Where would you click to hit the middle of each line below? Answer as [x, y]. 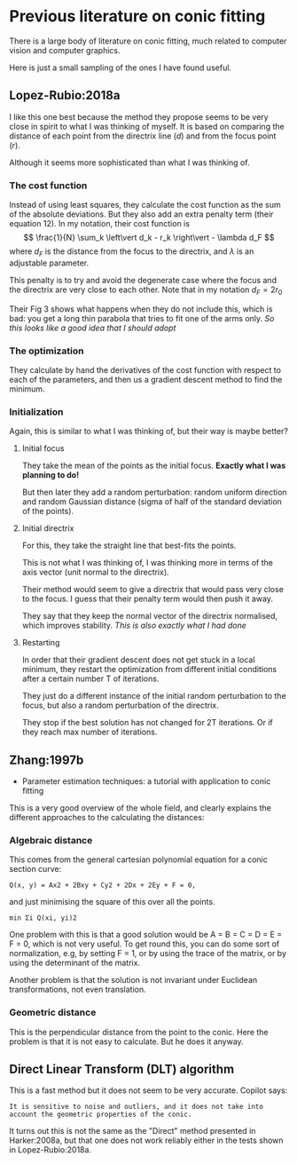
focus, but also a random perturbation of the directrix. [120, 705]
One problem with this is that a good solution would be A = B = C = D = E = [146, 935]
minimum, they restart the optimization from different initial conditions [149, 669]
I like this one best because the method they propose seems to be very [139, 116]
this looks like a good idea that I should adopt [93, 328]
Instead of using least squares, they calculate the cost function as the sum [145, 205]
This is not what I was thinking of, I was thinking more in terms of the [147, 563]
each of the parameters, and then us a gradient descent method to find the [146, 379]
